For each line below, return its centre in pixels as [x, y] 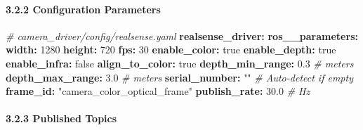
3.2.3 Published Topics [61, 118]
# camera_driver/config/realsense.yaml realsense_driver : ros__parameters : [182, 35]
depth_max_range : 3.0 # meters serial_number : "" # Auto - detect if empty [179, 77]
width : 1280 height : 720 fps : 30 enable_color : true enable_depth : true [171, 50]
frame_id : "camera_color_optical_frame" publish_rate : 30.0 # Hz [158, 91]
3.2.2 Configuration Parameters [83, 9]
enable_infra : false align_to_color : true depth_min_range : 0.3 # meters [180, 63]
